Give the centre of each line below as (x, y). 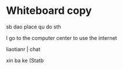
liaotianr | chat (23, 49)
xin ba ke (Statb (25, 60)
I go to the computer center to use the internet (62, 38)
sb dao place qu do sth (34, 27)
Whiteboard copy (49, 11)
